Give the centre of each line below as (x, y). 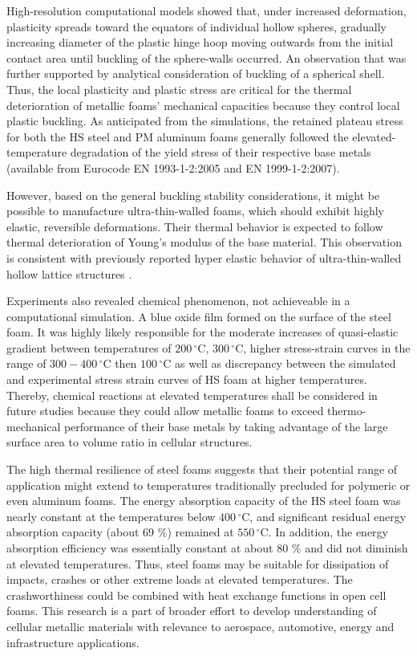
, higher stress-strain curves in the (327, 347)
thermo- (347, 411)
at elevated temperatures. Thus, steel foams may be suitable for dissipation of (198, 563)
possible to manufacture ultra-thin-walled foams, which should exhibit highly (196, 211)
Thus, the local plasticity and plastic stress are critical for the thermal (179, 89)
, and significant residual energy (328, 516)
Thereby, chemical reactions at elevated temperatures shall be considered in (192, 395)
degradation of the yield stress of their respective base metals (221, 152)
